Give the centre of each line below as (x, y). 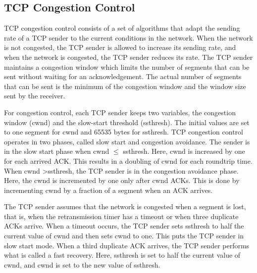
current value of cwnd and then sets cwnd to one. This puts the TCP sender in (124, 236)
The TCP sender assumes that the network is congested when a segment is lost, (125, 206)
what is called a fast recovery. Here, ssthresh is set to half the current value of (122, 255)
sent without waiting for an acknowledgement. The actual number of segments (123, 76)
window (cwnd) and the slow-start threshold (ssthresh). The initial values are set (127, 122)
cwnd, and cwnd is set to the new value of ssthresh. (82, 264)
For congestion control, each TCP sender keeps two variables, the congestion (120, 112)
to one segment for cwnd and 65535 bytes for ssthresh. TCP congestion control (124, 132)
